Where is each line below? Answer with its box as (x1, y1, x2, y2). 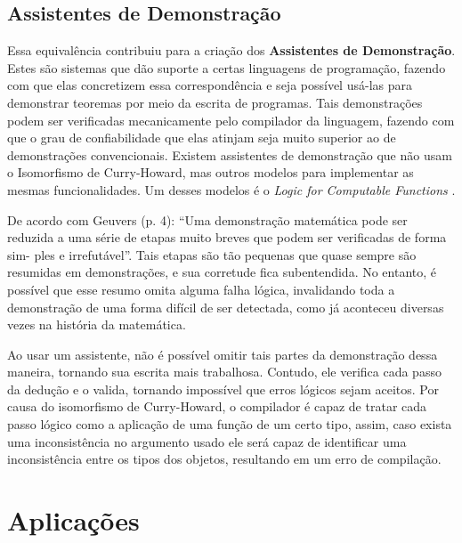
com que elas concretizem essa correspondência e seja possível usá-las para (7, 76, 412, 94)
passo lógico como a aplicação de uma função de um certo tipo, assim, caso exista (7, 415, 452, 434)
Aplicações (7, 502, 140, 539)
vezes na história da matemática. (7, 315, 186, 334)
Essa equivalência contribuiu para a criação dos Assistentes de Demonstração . (7, 41, 456, 60)
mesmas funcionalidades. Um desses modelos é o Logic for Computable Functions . (7, 180, 456, 199)
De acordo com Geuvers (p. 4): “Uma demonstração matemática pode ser (7, 210, 408, 229)
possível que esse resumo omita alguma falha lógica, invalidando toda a (7, 280, 395, 298)
